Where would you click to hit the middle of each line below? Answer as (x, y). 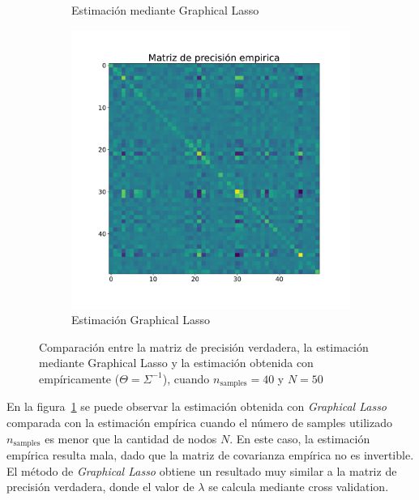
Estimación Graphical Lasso (141, 320)
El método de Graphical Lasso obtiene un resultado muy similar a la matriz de (202, 470)
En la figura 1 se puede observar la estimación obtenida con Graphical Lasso (197, 406)
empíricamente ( (79, 378)
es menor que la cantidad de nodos (131, 438)
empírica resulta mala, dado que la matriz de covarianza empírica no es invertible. (210, 455)
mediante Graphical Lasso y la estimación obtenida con (176, 363)
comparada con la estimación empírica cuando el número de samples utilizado (199, 423)
